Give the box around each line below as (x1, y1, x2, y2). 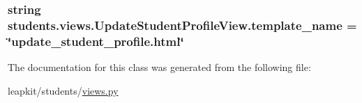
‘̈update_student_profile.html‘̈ (8, 32, 184, 49)
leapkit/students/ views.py (8, 83, 119, 97)
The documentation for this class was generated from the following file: (8, 60, 311, 74)
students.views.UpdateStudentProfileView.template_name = (8, 16, 357, 33)
